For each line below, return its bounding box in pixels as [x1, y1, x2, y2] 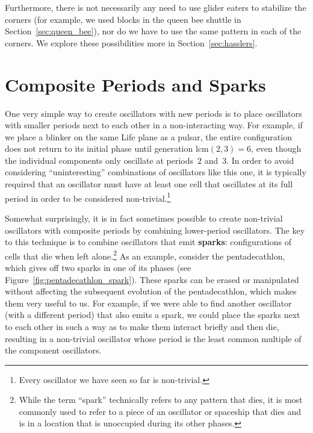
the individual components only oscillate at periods [5, 154, 193, 166]
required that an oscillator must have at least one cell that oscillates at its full [5, 178, 293, 190]
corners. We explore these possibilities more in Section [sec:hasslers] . [5, 36, 258, 49]
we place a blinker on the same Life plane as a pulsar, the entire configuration [5, 130, 292, 143]
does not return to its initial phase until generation [5, 142, 193, 155]
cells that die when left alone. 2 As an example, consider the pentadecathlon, [5, 248, 285, 262]
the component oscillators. [5, 344, 102, 357]
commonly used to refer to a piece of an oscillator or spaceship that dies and [19, 405, 302, 417]
